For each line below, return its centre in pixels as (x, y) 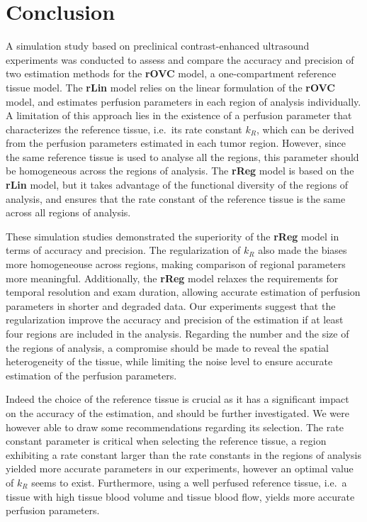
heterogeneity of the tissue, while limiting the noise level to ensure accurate (169, 361)
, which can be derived (305, 129)
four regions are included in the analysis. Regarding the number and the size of (177, 333)
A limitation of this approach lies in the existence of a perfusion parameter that (179, 115)
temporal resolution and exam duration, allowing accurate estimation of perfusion (183, 292)
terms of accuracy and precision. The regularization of (123, 250)
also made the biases (303, 250)
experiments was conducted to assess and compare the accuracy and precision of (180, 59)
